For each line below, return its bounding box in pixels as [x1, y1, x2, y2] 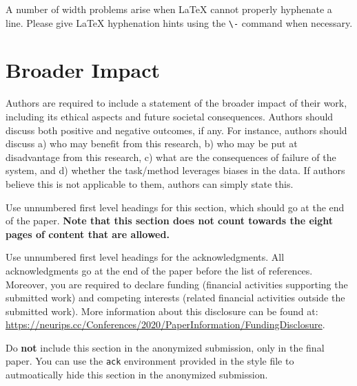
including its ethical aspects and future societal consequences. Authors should [6, 109, 334, 123]
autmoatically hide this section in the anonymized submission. [6, 367, 268, 382]
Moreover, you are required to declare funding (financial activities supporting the [6, 277, 348, 291]
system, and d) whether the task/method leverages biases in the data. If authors [6, 163, 345, 178]
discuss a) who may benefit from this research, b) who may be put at [6, 136, 298, 151]
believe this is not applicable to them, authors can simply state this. [6, 176, 294, 191]
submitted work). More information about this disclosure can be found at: [6, 303, 318, 318]
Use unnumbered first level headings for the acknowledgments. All [6, 250, 285, 264]
